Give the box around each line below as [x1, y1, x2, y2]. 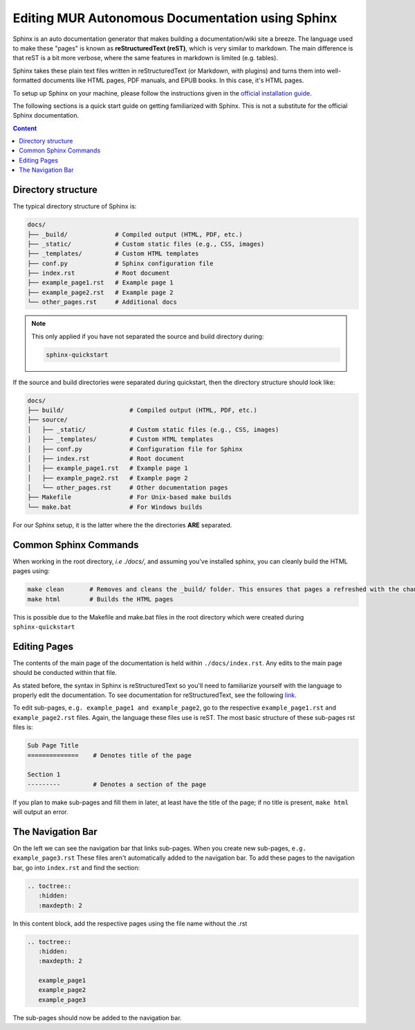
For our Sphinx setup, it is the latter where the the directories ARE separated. [12, 521, 232, 529]
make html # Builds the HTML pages [27, 595, 174, 603]
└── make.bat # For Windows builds [27, 503, 203, 511]
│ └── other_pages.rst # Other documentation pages [27, 484, 228, 491]
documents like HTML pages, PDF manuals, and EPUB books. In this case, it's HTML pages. [42, 76, 304, 84]
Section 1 [27, 770, 61, 779]
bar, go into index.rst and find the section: [12, 863, 140, 871]
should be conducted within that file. [12, 669, 118, 677]
